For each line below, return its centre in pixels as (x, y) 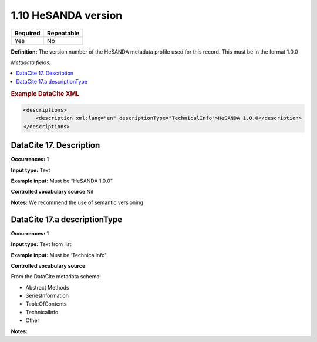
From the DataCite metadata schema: (56, 277)
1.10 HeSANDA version (67, 15)
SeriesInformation (47, 296)
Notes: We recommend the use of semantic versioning (77, 202)
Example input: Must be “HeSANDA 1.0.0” (62, 181)
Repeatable (63, 33)
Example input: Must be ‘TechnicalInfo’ (58, 255)
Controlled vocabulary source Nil (52, 192)
